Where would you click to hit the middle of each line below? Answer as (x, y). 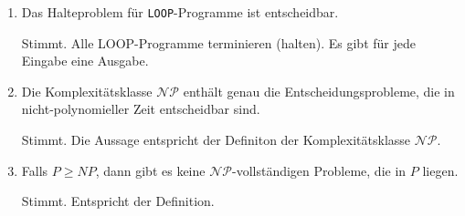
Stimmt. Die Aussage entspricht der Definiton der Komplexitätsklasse (216, 140)
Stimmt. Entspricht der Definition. (118, 201)
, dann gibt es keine (150, 170)
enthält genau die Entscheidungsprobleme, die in (319, 91)
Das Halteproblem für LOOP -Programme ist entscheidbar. (180, 12)
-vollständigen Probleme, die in (319, 170)
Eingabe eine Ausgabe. (85, 61)
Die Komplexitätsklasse (87, 91)
